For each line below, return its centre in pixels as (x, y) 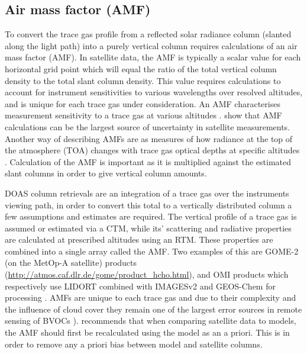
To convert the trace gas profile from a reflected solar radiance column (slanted (148, 34)
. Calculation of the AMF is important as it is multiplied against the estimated (148, 161)
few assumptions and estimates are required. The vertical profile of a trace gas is (151, 216)
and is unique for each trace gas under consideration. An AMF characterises (143, 103)
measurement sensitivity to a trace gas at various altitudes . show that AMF (143, 115)
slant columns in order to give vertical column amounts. (106, 173)
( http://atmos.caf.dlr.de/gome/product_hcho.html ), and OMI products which (147, 274)
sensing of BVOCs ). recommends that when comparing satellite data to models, (151, 321)
